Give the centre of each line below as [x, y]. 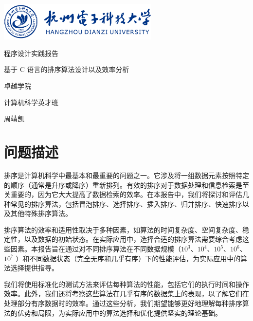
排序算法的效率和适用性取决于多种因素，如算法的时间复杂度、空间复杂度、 [123, 229]
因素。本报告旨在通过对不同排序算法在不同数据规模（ [96, 249]
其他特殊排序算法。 [41, 213]
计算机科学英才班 [31, 102]
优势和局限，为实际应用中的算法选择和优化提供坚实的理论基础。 [119, 312]
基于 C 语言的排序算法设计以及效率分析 [67, 69]
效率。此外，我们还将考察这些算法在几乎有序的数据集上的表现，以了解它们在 [126, 294]
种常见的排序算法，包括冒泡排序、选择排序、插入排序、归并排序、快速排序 [123, 204]
